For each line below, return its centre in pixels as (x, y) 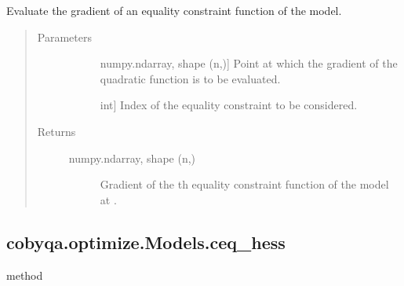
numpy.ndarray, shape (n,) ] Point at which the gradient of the (249, 63)
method (25, 275)
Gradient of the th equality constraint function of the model (244, 184)
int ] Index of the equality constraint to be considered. (229, 105)
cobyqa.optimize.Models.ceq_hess (146, 242)
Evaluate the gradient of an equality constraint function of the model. (174, 10)
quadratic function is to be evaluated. (190, 78)
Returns (56, 131)
